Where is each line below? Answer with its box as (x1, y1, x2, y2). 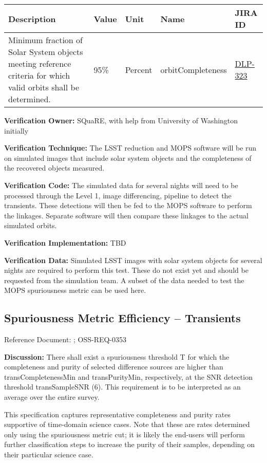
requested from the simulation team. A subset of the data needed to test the (4, 274, 244, 285)
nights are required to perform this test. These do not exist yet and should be (4, 265, 249, 275)
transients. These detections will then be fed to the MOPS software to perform (4, 200, 252, 211)
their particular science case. (4, 449, 93, 460)
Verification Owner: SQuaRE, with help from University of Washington (4, 115, 238, 125)
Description (8, 12, 56, 25)
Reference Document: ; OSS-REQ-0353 (4, 334, 127, 345)
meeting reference (8, 58, 71, 69)
